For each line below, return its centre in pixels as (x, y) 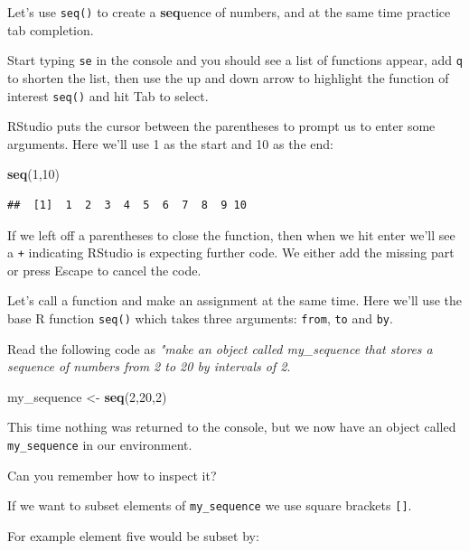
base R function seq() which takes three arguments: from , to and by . (200, 318)
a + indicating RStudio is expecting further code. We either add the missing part (231, 252)
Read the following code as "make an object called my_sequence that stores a (220, 348)
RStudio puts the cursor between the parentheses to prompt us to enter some (221, 126)
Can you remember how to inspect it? (112, 475)
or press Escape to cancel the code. (104, 270)
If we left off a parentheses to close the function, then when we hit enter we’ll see (231, 234)
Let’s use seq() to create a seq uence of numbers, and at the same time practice (229, 12)
